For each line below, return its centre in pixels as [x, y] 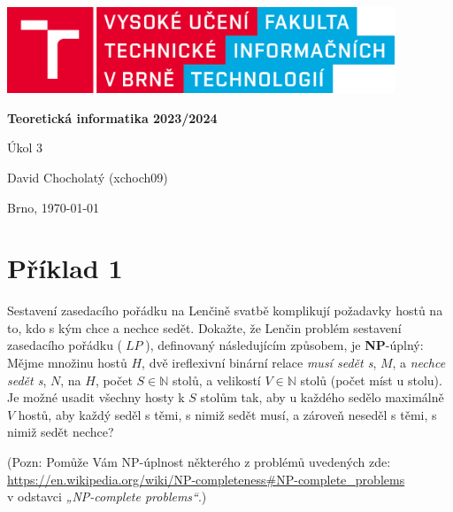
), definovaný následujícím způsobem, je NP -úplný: [284, 345]
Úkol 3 [25, 147]
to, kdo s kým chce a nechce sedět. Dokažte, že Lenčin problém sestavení [204, 327]
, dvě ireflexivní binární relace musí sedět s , [259, 363]
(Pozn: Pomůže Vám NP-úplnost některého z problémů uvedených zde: [199, 462]
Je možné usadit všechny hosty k [96, 397]
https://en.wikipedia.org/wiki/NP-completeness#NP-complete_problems [206, 479]
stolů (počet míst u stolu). [371, 380]
